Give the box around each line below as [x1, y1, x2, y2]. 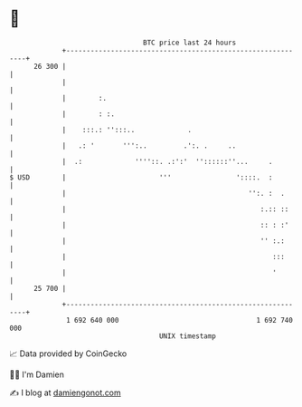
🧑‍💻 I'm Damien [9, 369, 65, 380]
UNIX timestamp [158, 331, 217, 341]
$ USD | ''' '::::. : [9, 172, 273, 182]
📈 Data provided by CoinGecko [9, 348, 127, 359]
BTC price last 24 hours [143, 38, 237, 47]
